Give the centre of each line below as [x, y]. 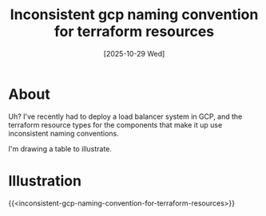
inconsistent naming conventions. [64, 133]
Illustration [45, 181]
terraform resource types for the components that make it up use [115, 124]
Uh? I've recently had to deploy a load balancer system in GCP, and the [125, 116]
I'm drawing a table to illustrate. [60, 148]
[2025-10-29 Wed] [134, 53]
